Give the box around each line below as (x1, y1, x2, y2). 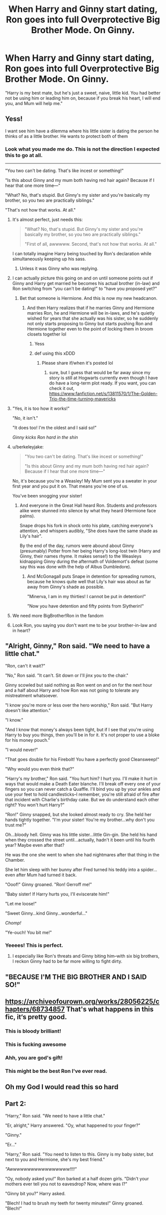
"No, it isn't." (12, 415, 39, 421)
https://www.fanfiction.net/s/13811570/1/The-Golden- (49, 390, 158, 397)
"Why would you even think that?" (5, 766, 75, 772)
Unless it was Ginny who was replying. (19, 266, 99, 272)
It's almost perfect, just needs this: (12, 217, 83, 222)
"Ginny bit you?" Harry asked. (5, 1190, 66, 1196)
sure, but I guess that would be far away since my (49, 370, 151, 376)
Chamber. (5, 857, 25, 863)
